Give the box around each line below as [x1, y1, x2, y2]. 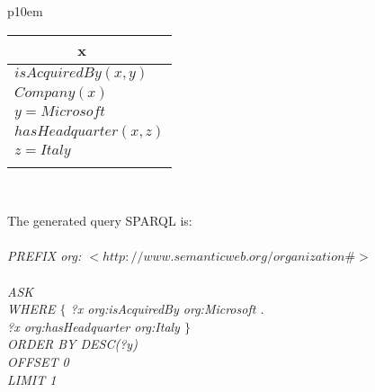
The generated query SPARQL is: [7, 211, 192, 230]
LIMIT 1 [7, 370, 57, 388]
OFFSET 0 [7, 352, 69, 370]
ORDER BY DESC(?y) [7, 334, 138, 353]
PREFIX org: [7, 246, 82, 265]
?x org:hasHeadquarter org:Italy [7, 316, 180, 335]
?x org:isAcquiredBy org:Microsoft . [70, 299, 264, 318]
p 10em [7, 2, 43, 20]
